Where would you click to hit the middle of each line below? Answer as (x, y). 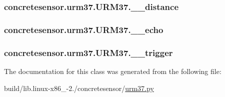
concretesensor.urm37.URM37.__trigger (88, 52)
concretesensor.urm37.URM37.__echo (84, 29)
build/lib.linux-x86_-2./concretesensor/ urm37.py (79, 88)
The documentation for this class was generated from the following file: (113, 71)
